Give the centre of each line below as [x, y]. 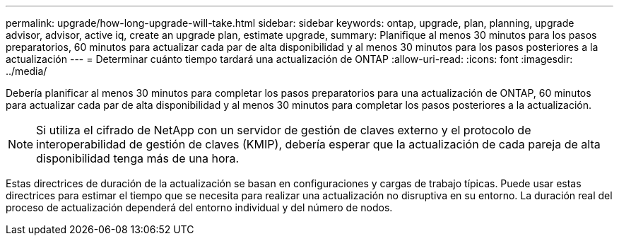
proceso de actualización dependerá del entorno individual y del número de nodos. [199, 207]
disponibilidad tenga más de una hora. [138, 158]
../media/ [26, 71]
